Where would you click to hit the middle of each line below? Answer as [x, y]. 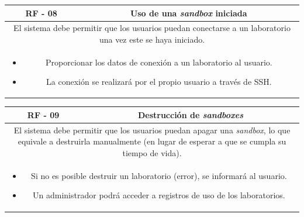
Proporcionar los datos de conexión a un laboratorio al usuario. [159, 62]
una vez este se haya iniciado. [152, 39]
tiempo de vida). [152, 153]
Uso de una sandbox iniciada [189, 13]
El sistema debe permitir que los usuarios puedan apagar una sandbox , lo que [152, 130]
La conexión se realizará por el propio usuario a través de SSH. [159, 82]
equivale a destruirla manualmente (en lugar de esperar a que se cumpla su [152, 141]
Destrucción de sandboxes [191, 114]
